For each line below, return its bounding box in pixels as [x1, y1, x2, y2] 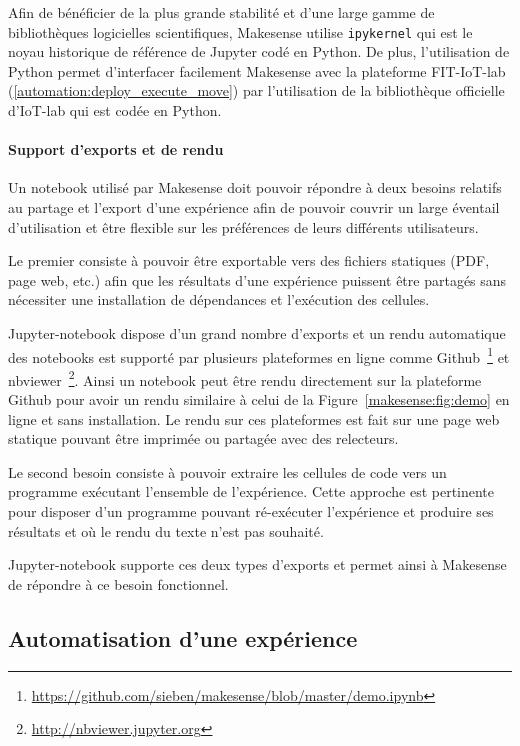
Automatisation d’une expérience [8, 622, 358, 653]
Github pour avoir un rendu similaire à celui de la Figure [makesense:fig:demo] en [8, 389, 510, 410]
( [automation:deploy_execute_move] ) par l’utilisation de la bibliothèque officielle [8, 80, 505, 101]
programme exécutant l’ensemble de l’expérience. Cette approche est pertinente [8, 481, 495, 502]
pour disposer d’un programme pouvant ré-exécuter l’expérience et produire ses [8, 501, 494, 522]
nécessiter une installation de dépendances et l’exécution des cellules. [8, 289, 430, 310]
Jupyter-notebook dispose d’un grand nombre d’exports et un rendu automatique [8, 322, 506, 343]
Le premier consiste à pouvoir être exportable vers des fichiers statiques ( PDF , [8, 250, 490, 271]
